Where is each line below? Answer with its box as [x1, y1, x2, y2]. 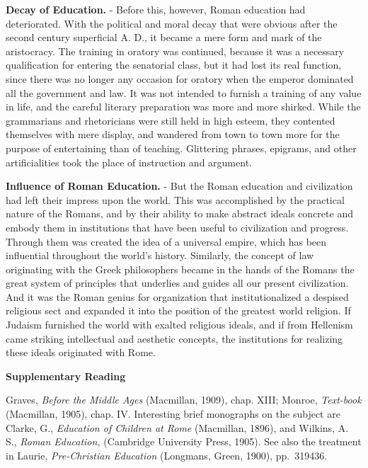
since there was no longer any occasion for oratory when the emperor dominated [6, 71, 354, 86]
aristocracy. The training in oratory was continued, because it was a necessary [6, 43, 345, 58]
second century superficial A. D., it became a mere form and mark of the [6, 30, 322, 45]
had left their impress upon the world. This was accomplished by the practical [6, 192, 345, 207]
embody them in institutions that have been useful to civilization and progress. [6, 219, 349, 234]
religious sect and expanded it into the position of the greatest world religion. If [6, 303, 351, 318]
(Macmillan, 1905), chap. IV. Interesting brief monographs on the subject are [6, 406, 340, 421]
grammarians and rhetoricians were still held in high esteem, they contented [6, 113, 335, 127]
